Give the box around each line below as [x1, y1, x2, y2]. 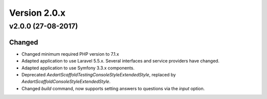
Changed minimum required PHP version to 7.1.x [21, 51, 119, 57]
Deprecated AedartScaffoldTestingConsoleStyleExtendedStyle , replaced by [21, 71, 176, 77]
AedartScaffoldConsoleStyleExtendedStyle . [21, 79, 111, 85]
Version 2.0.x [9, 7, 66, 18]
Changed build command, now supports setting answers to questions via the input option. [21, 85, 205, 91]
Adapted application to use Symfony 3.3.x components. [21, 65, 134, 71]
